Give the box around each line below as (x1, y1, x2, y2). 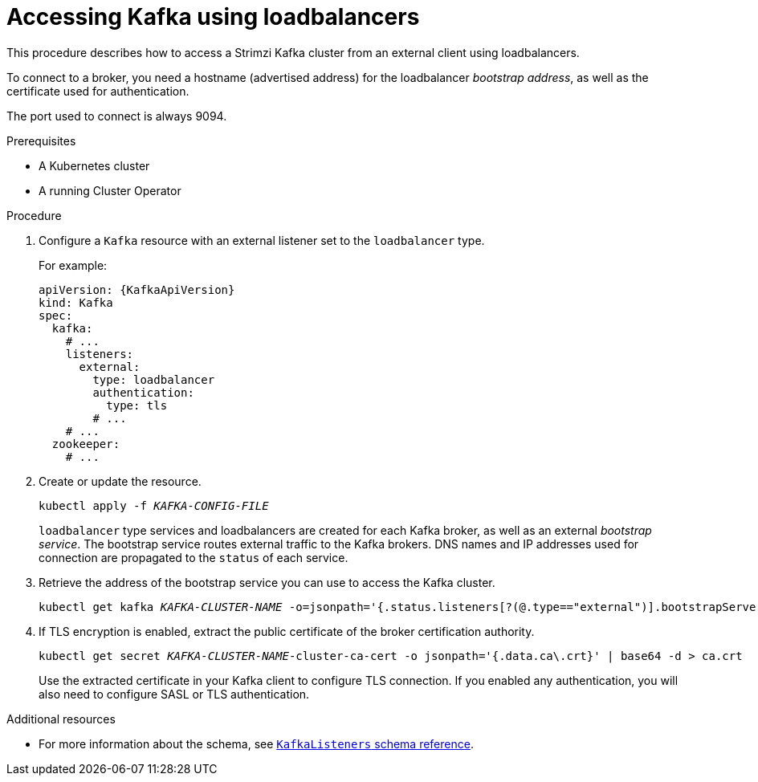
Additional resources (6, 711, 116, 726)
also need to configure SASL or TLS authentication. (39, 686, 310, 701)
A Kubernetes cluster (39, 158, 150, 173)
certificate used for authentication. (6, 83, 189, 98)
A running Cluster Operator (39, 183, 181, 198)
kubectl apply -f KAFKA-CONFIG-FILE (39, 499, 269, 512)
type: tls (106, 398, 168, 412)
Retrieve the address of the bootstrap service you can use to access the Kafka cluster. (39, 575, 495, 589)
